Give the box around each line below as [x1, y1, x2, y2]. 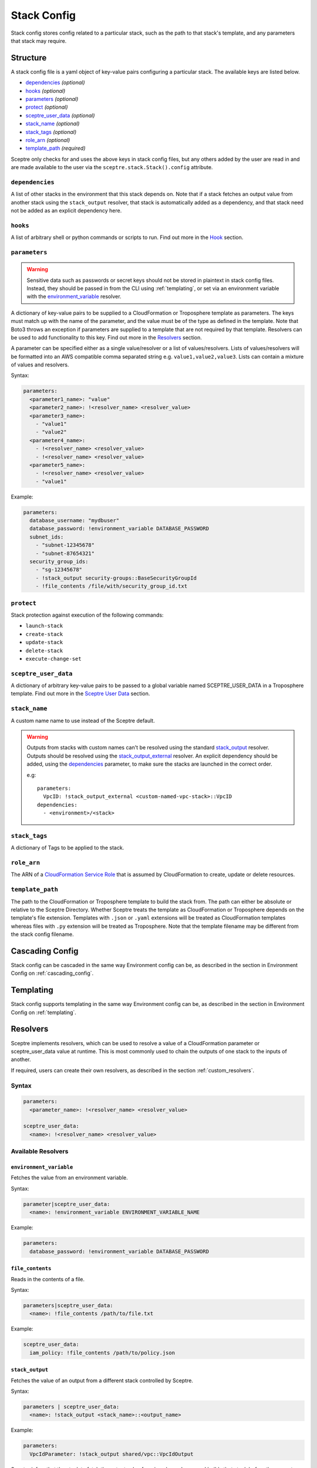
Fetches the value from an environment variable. [11, 1174, 129, 1181]
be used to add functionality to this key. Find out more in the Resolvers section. [11, 334, 203, 341]
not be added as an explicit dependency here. [11, 207, 122, 214]
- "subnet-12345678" [35, 542, 95, 548]
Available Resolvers [11, 1147, 69, 1156]
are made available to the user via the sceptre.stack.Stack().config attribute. [11, 164, 213, 171]
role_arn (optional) [25, 136, 70, 143]
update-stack [25, 639, 63, 646]
